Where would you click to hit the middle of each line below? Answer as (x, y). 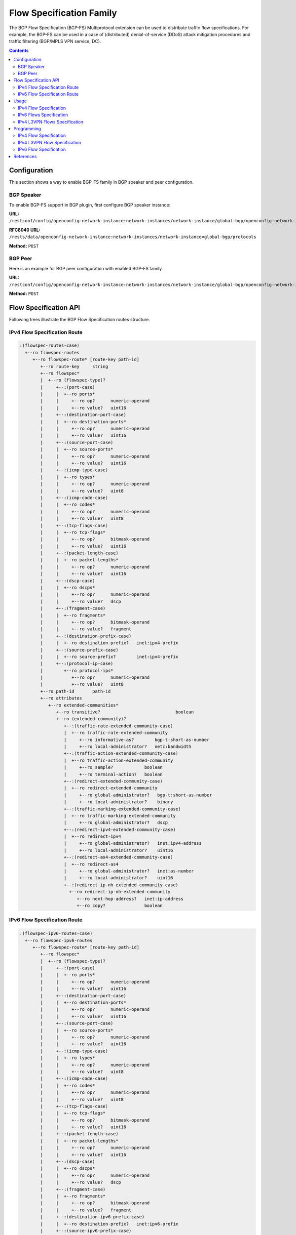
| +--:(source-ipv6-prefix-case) (86, 1231)
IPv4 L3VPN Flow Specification (50, 142)
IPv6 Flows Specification (43, 115)
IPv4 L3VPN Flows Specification (51, 122)
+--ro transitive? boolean (125, 712)
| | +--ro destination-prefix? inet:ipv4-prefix (109, 643)
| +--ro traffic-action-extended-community (118, 760)
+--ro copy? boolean (120, 906)
